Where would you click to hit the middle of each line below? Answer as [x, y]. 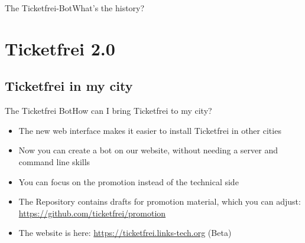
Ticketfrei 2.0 [60, 48]
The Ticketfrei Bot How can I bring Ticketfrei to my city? [108, 111]
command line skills [54, 161]
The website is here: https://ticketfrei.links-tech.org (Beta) [125, 233]
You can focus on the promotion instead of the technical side [129, 181]
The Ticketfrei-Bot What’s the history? [75, 8]
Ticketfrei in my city [69, 86]
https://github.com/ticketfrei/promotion [92, 213]
